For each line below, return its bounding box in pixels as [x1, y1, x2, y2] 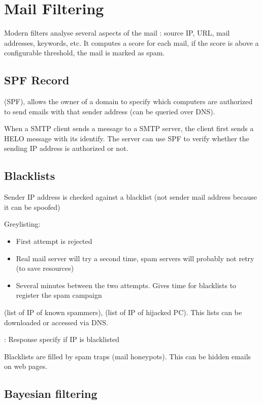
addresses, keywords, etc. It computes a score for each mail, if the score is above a [4, 37, 259, 48]
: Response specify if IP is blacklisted [4, 334, 120, 345]
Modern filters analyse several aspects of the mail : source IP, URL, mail [4, 27, 230, 38]
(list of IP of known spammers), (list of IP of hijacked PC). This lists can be [4, 307, 242, 318]
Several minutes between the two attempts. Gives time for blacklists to [16, 279, 237, 290]
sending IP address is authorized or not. [4, 143, 128, 153]
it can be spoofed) [4, 201, 60, 212]
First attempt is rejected [16, 236, 92, 246]
